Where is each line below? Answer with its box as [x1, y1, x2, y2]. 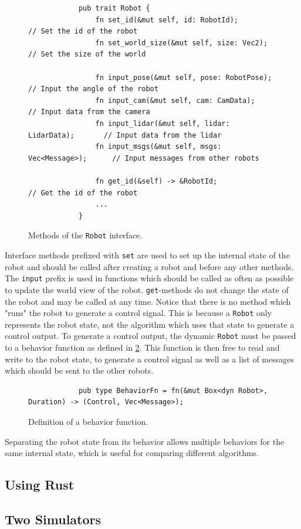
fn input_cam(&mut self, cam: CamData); [95, 96, 255, 105]
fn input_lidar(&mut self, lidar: [95, 119, 230, 128]
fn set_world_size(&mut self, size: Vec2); [95, 38, 268, 47]
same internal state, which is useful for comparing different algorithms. [5, 447, 259, 459]
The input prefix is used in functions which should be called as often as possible [5, 272, 294, 284]
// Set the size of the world [28, 50, 146, 59]
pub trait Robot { [78, 4, 150, 12]
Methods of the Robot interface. [28, 229, 143, 241]
